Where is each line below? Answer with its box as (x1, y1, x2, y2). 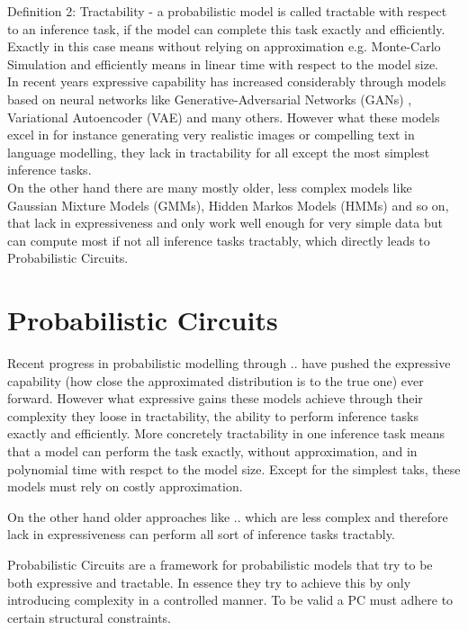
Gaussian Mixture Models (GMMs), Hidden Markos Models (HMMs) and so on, (7, 195, 449, 214)
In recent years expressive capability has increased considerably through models (7, 72, 446, 91)
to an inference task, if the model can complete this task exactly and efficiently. (7, 19, 445, 38)
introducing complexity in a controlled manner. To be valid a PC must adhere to (7, 590, 454, 609)
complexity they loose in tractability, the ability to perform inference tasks (7, 406, 418, 425)
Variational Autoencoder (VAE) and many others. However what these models (7, 107, 440, 126)
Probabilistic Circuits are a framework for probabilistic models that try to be (7, 554, 433, 573)
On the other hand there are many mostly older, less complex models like (7, 177, 412, 196)
